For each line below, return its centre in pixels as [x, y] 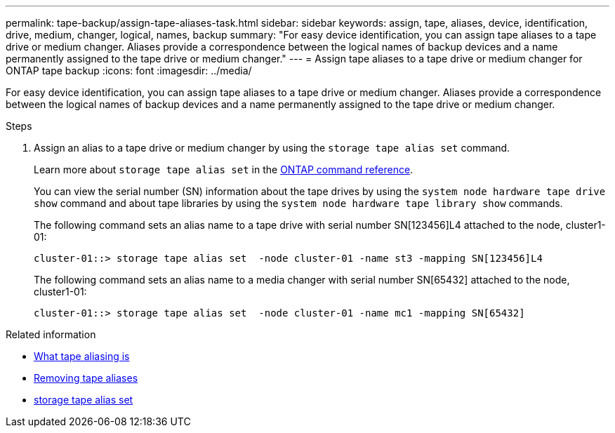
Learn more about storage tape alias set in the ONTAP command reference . [224, 169]
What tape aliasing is [82, 356]
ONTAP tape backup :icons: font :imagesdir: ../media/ [129, 71]
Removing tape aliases [86, 378]
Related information [51, 334]
